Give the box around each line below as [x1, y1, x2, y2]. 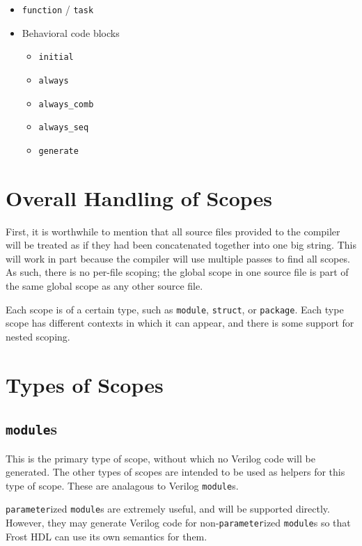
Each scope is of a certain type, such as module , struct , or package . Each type [6, 302, 344, 316]
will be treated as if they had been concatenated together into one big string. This [6, 237, 356, 252]
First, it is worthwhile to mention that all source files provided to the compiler [6, 224, 340, 238]
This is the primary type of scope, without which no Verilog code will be [6, 451, 315, 465]
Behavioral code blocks [22, 25, 120, 40]
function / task [22, 2, 94, 16]
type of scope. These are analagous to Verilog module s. [6, 478, 239, 492]
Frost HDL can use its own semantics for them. [6, 529, 207, 543]
